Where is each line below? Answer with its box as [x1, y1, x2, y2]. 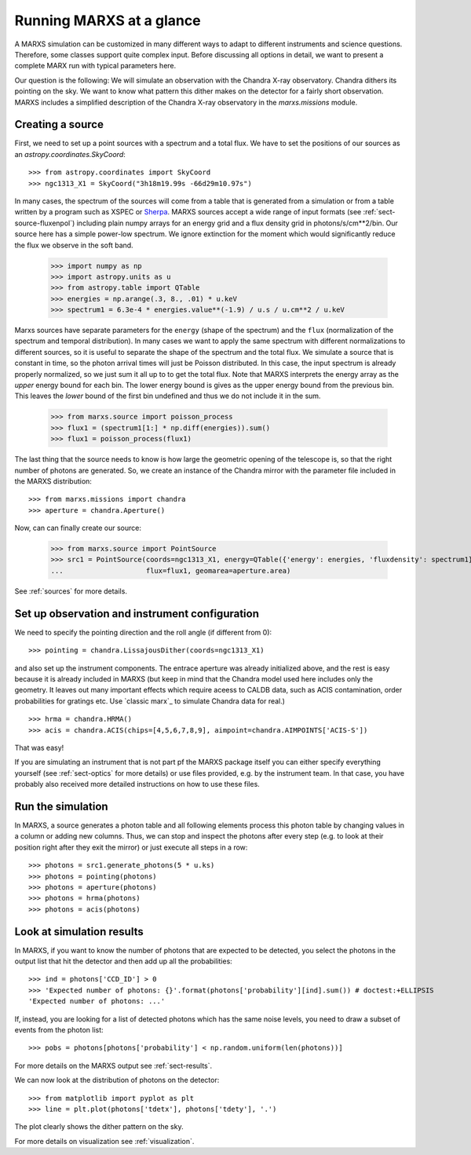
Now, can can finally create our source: [14, 523, 141, 533]
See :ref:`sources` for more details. [14, 586, 127, 596]
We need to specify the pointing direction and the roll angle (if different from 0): [14, 627, 272, 637]
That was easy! [14, 743, 64, 752]
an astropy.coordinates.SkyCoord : [14, 149, 126, 159]
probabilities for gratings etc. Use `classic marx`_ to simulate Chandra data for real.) [14, 696, 286, 706]
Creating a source [14, 118, 104, 131]
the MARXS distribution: [14, 476, 92, 486]
